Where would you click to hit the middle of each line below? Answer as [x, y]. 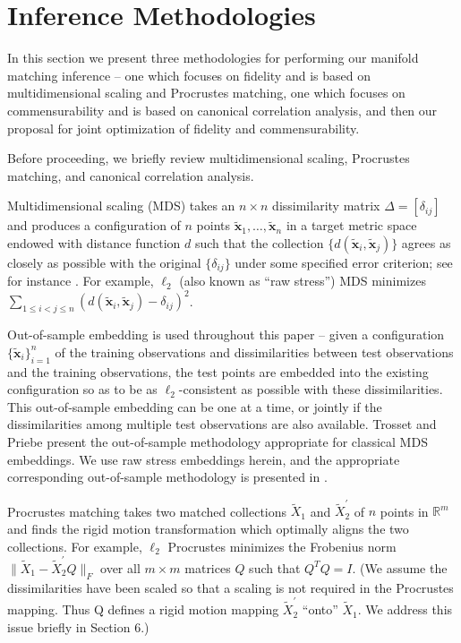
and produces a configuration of [94, 225]
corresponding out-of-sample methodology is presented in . [167, 477]
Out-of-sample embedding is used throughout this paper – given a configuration [226, 334]
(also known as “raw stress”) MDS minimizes [303, 281]
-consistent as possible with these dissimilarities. [311, 389]
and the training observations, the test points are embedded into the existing [218, 371]
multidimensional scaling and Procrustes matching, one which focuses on [206, 93]
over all [120, 567]
